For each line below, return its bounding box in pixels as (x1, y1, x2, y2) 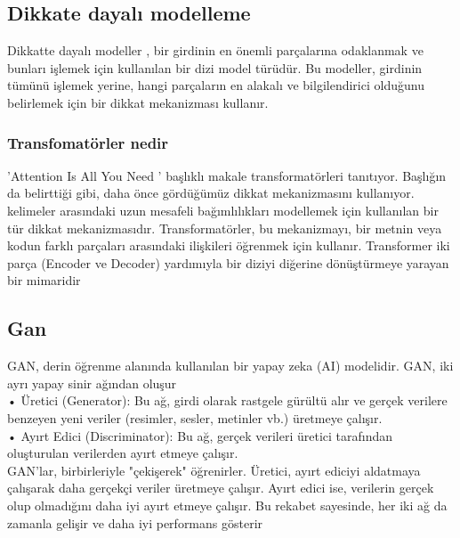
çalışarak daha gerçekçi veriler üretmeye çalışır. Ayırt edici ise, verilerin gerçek (7, 478, 434, 497)
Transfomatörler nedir (7, 131, 169, 153)
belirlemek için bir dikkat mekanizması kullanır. (7, 93, 269, 111)
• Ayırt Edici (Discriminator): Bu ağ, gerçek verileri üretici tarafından (7, 426, 393, 444)
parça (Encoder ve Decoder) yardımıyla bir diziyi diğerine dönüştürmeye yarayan (7, 253, 449, 272)
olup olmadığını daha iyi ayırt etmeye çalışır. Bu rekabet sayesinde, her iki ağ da (7, 495, 448, 514)
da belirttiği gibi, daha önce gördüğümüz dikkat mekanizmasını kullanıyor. (7, 183, 415, 202)
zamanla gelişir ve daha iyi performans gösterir (7, 513, 263, 532)
